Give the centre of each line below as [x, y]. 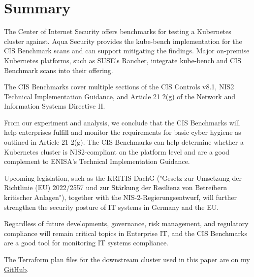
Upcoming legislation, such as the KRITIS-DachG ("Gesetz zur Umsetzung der [123, 178]
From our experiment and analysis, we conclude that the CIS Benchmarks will [122, 122]
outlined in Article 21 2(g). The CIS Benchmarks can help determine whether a [124, 142]
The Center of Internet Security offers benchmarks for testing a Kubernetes [118, 31]
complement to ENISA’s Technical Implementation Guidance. [97, 161]
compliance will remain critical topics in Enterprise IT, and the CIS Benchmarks [126, 233]
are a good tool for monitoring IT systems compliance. [86, 243]
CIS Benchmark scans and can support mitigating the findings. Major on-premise [127, 51]
